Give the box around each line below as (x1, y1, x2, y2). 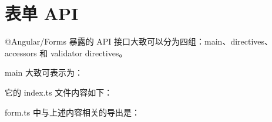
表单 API (5, 1, 79, 25)
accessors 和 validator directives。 (5, 46, 127, 59)
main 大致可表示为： (5, 66, 83, 79)
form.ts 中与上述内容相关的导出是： (5, 106, 140, 118)
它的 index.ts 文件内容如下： (5, 86, 113, 98)
